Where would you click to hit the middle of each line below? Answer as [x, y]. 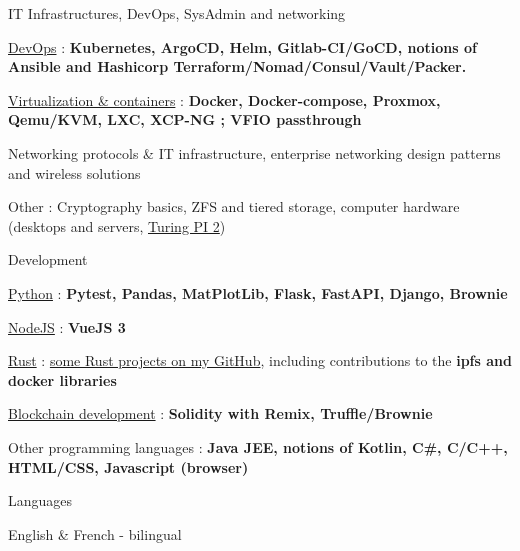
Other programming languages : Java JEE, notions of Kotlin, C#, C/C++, [258, 446]
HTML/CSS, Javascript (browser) [128, 466]
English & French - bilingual [95, 533]
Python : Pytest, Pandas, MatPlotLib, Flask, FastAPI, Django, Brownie [258, 292]
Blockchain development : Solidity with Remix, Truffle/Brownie [220, 413]
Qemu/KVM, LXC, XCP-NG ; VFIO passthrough [185, 119]
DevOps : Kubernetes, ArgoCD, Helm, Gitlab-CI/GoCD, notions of [242, 46]
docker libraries [62, 379]
